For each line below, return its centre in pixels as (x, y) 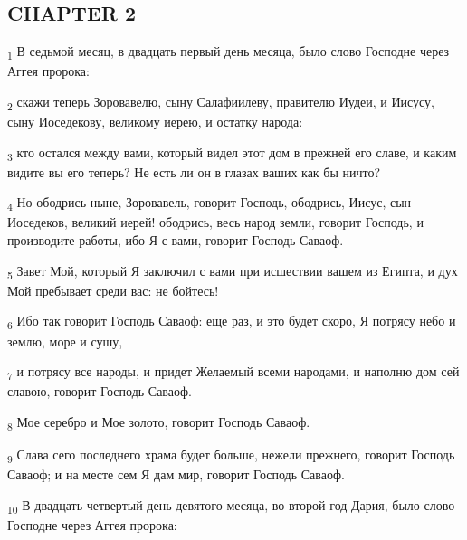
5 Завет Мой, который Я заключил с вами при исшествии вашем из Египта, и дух (233, 271)
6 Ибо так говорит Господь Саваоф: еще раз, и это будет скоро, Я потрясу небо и (232, 322)
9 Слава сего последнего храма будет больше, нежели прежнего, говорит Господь (231, 455)
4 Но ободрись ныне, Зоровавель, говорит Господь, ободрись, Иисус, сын (210, 204)
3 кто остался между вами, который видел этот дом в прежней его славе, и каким (232, 153)
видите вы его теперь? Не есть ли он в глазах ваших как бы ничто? (194, 171)
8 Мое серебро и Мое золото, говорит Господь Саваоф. (159, 422)
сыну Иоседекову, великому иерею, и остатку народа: (155, 122)
